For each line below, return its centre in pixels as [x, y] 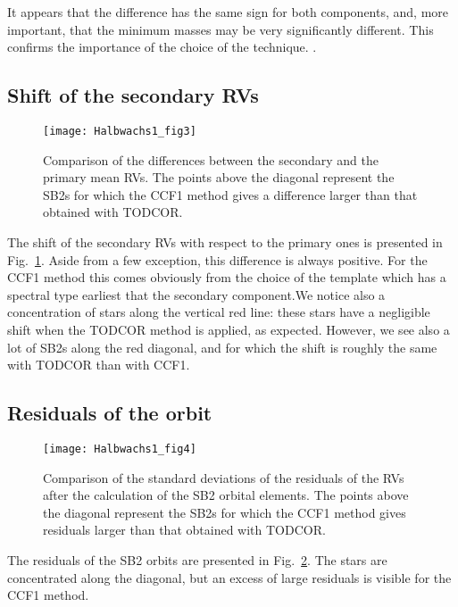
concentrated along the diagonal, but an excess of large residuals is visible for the [229, 577]
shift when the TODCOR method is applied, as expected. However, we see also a [229, 329]
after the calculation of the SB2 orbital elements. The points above [226, 495]
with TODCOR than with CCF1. [99, 365]
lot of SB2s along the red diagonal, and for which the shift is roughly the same [222, 347]
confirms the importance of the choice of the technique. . [162, 47]
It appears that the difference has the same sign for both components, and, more [228, 12]
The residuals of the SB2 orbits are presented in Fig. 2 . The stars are [197, 560]
